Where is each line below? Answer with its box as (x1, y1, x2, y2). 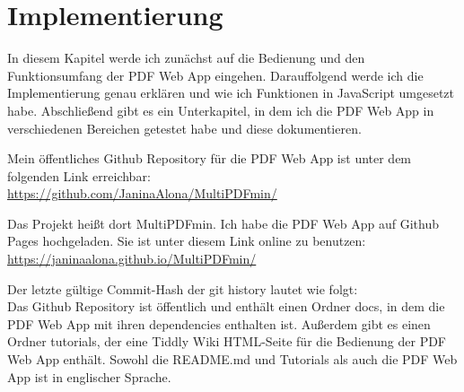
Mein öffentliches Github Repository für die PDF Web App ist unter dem (7, 149, 412, 168)
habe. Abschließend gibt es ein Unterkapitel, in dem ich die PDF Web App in (7, 100, 434, 119)
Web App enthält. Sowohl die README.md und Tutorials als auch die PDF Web (7, 350, 458, 369)
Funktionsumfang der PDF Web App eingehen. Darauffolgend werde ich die (7, 65, 424, 84)
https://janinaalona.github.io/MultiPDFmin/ (7, 249, 257, 268)
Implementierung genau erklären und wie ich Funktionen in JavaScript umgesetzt (7, 83, 455, 102)
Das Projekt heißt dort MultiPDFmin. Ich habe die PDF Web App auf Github (7, 213, 440, 232)
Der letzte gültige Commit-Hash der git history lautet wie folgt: (7, 279, 358, 298)
